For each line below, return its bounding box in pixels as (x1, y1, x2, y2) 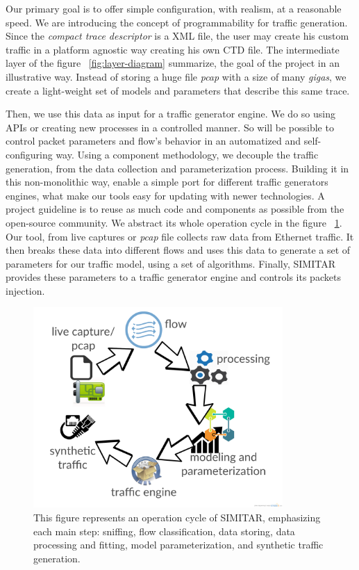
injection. (6, 283, 45, 298)
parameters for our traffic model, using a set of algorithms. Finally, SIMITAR (6, 256, 336, 270)
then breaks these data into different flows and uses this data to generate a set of (6, 243, 351, 257)
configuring (6, 147, 53, 161)
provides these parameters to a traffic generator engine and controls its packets (6, 270, 341, 284)
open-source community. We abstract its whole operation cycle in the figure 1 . (6, 215, 342, 229)
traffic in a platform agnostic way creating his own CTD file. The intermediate (6, 42, 340, 56)
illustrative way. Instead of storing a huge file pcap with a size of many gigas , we (6, 69, 347, 83)
